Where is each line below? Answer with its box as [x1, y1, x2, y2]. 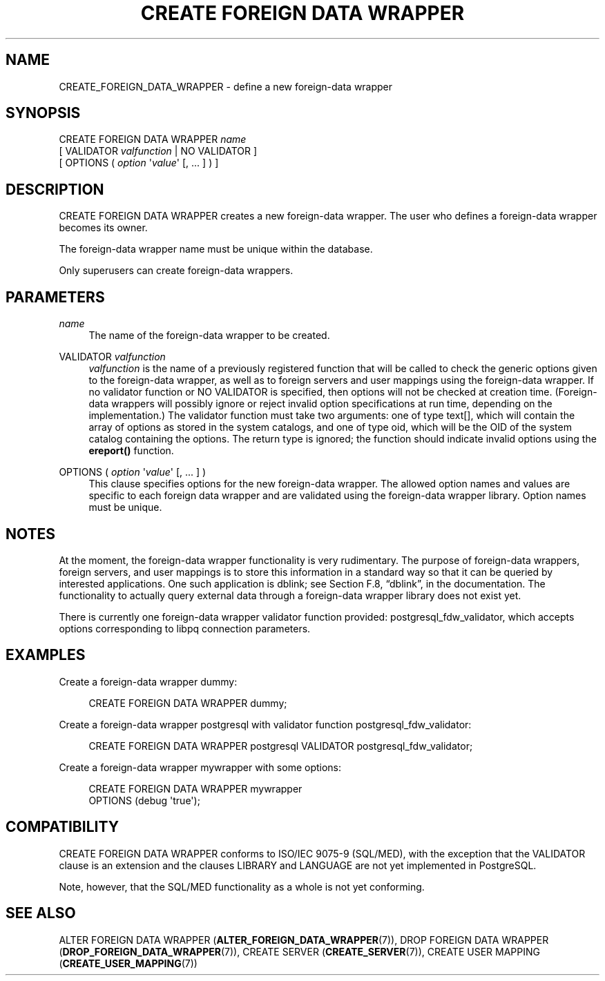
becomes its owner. [59, 222, 148, 234]
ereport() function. [88, 445, 174, 457]
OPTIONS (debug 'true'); [88, 794, 200, 806]
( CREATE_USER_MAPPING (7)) [59, 957, 198, 969]
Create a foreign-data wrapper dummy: [59, 675, 238, 688]
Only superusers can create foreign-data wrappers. [59, 264, 294, 277]
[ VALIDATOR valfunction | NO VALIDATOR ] [59, 145, 258, 157]
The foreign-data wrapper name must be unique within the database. [59, 243, 373, 255]
